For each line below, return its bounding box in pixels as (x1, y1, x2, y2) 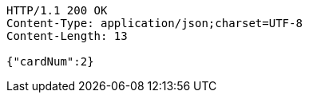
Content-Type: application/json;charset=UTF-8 (6, 17, 303, 30)
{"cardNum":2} (6, 55, 94, 68)
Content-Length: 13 (6, 30, 128, 42)
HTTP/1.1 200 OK (6, 4, 108, 17)
